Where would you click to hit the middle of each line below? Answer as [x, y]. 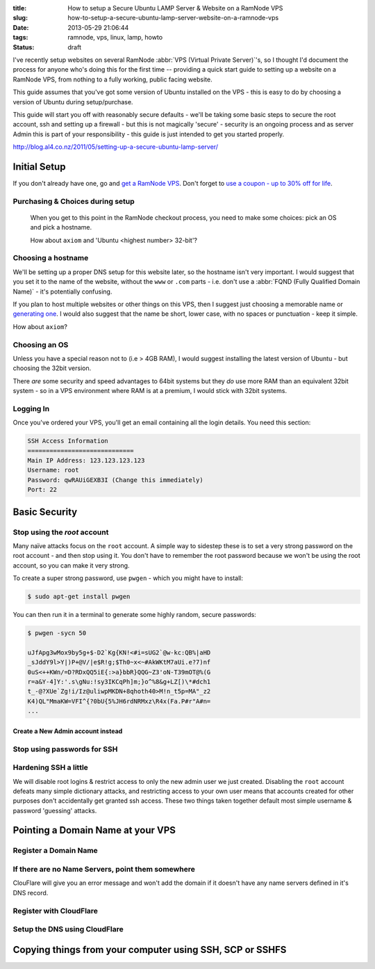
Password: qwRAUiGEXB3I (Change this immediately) [116, 480]
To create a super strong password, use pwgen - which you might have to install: [128, 578]
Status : [24, 47]
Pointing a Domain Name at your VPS [94, 830]
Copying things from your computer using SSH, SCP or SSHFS [150, 950]
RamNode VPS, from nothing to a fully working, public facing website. [112, 79]
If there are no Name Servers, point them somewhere [104, 870]
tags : [20, 38]
